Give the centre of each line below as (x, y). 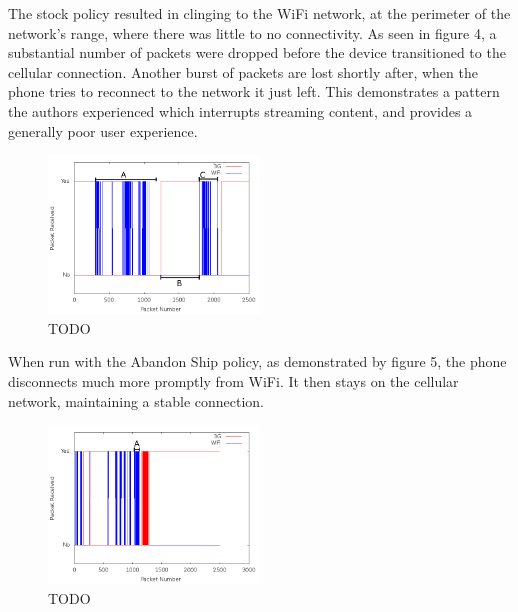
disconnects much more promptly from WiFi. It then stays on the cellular (233, 380)
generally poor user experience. (103, 130)
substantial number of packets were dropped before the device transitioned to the (257, 52)
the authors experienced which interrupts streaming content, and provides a (240, 110)
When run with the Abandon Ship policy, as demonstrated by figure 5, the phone (257, 361)
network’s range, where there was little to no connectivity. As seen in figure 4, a (252, 32)
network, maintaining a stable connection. (136, 400)
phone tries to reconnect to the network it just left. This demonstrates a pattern (254, 91)
